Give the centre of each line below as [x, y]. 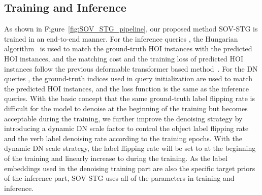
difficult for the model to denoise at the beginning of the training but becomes [126, 108]
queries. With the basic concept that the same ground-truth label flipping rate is [129, 98]
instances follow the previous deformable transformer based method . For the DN [131, 68]
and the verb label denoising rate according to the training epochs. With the [123, 138]
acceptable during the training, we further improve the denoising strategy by [123, 118]
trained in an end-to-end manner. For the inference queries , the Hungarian [121, 38]
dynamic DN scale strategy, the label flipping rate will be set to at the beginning [130, 148]
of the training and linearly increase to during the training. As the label [116, 158]
